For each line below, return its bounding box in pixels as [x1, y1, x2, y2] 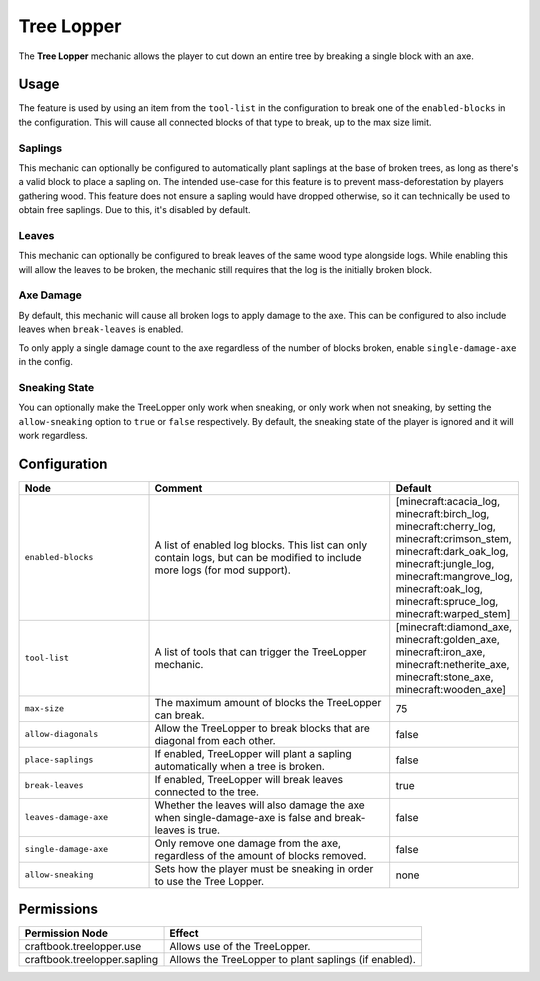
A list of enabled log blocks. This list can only [154, 538, 368, 552]
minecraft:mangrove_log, [395, 569, 514, 583]
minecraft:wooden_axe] [395, 682, 507, 696]
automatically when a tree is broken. [154, 759, 325, 773]
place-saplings [24, 755, 94, 765]
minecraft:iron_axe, [395, 645, 486, 659]
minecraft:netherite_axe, [395, 657, 510, 671]
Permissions [18, 901, 99, 918]
